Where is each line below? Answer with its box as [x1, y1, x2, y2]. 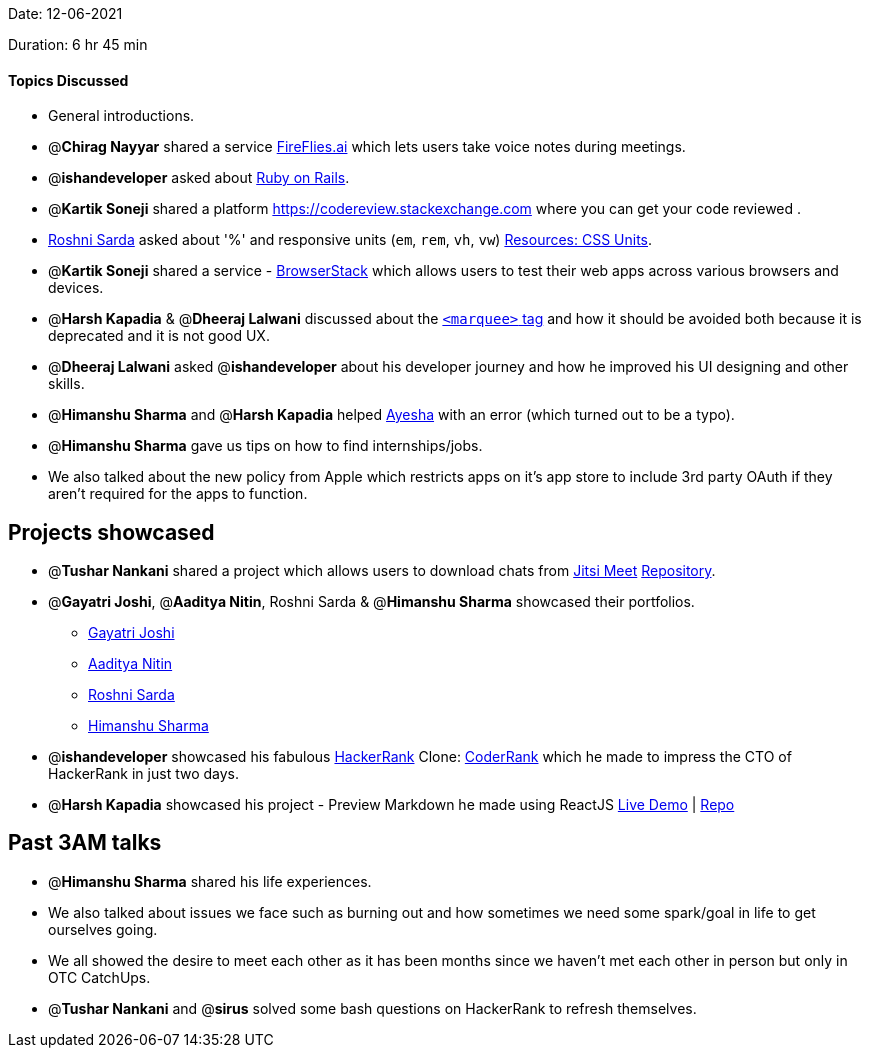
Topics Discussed [8, 71, 129, 89]
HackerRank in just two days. [48, 765, 239, 783]
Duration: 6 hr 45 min [8, 36, 148, 53]
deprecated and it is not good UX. [48, 327, 270, 345]
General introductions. [48, 107, 195, 125]
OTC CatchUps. [48, 968, 151, 986]
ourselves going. [48, 920, 158, 938]
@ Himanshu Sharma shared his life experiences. [48, 872, 372, 890]
